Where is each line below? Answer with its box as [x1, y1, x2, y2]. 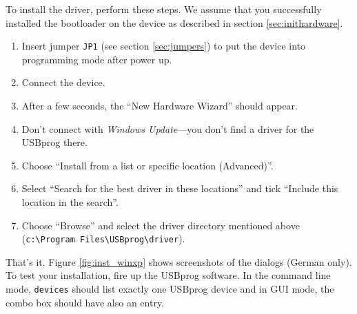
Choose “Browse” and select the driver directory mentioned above [21, 218, 300, 232]
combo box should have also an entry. [6, 295, 165, 309]
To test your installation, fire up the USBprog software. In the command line [6, 268, 331, 282]
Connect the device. [21, 75, 105, 90]
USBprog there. [21, 135, 88, 149]
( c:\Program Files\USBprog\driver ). [21, 231, 185, 246]
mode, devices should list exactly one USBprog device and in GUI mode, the [6, 282, 334, 296]
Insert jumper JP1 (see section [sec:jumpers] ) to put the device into [21, 39, 306, 53]
